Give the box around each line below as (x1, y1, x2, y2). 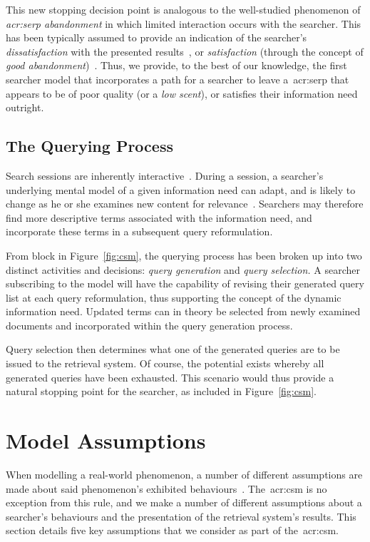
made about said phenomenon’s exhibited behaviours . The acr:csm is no (6, 481, 327, 496)
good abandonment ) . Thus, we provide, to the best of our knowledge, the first (6, 58, 347, 73)
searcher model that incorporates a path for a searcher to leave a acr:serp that (6, 71, 349, 86)
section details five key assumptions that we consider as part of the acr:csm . (6, 523, 339, 538)
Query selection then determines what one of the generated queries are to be (6, 342, 340, 357)
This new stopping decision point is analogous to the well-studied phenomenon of (6, 2, 361, 16)
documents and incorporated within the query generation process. (6, 317, 293, 332)
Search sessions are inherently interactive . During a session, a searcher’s (6, 168, 324, 183)
